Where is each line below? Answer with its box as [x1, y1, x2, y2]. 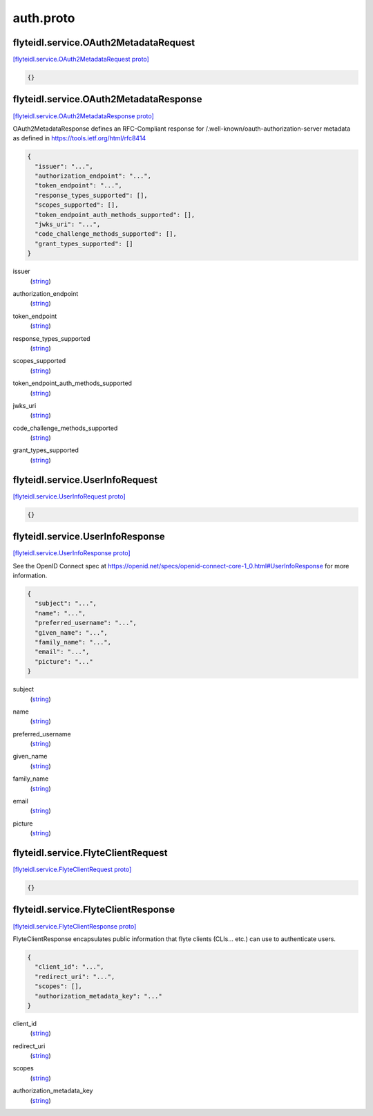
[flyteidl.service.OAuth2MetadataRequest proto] [12, 55, 150, 64]
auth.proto [12, 10, 75, 26]
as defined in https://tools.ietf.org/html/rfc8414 [12, 134, 146, 142]
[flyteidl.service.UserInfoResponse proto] [12, 549, 131, 557]
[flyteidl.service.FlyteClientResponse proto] [12, 922, 137, 930]
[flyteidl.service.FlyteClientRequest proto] [12, 865, 132, 874]
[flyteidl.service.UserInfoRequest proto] [12, 492, 126, 501]
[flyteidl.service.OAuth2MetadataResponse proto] [12, 111, 155, 120]
